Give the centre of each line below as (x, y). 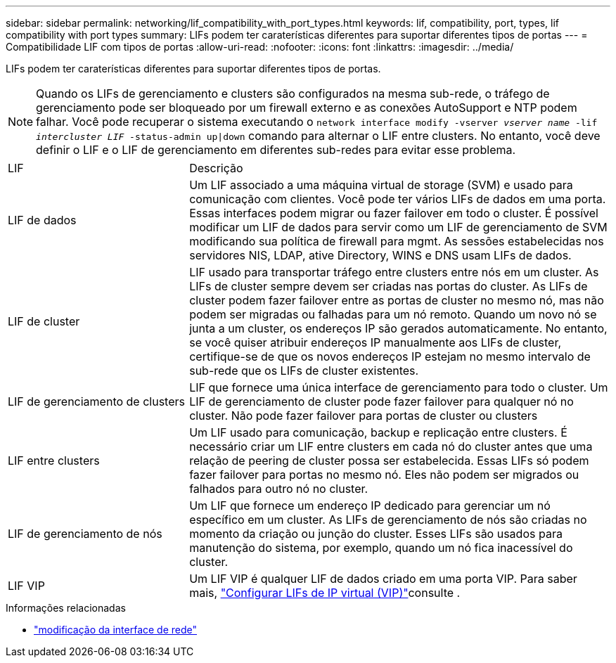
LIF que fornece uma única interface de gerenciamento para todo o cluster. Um (399, 387)
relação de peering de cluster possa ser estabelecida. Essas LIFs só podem (389, 461)
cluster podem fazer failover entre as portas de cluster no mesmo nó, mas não (397, 300)
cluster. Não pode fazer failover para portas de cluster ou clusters (364, 416)
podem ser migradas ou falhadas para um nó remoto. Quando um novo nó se (393, 314)
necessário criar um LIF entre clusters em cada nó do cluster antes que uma (391, 446)
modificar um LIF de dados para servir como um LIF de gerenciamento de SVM (398, 227)
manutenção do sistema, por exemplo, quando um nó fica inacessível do (381, 548)
